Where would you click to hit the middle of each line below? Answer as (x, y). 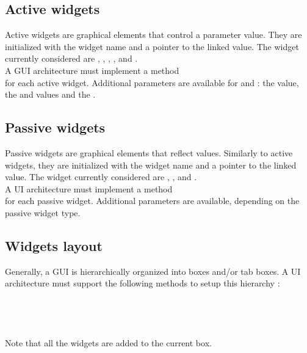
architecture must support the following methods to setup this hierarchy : (143, 283)
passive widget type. (43, 212)
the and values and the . (50, 94)
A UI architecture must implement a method (89, 188)
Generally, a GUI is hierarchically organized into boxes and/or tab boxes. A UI (153, 271)
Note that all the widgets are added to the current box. (108, 343)
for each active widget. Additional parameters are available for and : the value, (152, 82)
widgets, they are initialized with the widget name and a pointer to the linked (151, 165)
